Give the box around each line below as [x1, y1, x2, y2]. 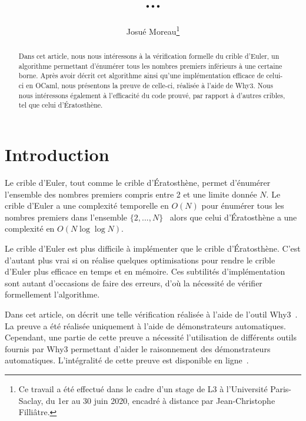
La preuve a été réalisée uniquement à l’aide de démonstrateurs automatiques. [5, 319, 286, 332]
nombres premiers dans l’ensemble [5, 210, 128, 223]
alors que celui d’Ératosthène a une [169, 210, 297, 223]
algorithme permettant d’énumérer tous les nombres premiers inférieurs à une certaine [18, 61, 282, 71]
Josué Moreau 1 [126, 24, 180, 37]
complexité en [5, 222, 55, 235]
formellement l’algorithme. [5, 288, 100, 300]
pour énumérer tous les [201, 199, 284, 212]
